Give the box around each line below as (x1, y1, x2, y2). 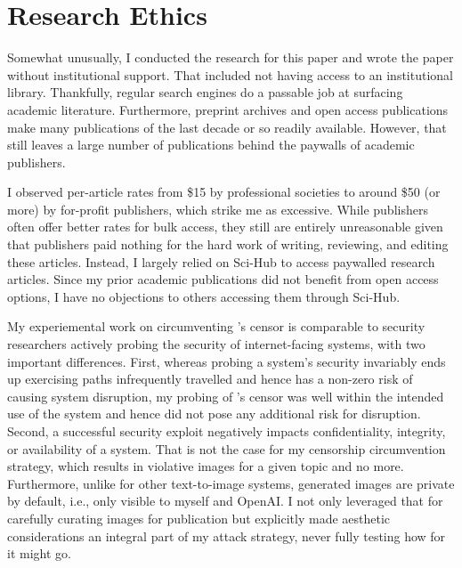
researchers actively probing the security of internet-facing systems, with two (7, 335, 426, 353)
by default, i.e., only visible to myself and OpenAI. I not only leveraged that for (7, 491, 443, 510)
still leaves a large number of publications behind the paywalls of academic (7, 135, 415, 154)
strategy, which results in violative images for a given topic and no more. (7, 457, 404, 475)
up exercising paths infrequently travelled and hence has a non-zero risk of (7, 369, 413, 388)
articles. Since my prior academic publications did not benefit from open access (7, 270, 439, 288)
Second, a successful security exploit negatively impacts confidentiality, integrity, (7, 422, 446, 440)
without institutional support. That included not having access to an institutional (7, 65, 454, 84)
